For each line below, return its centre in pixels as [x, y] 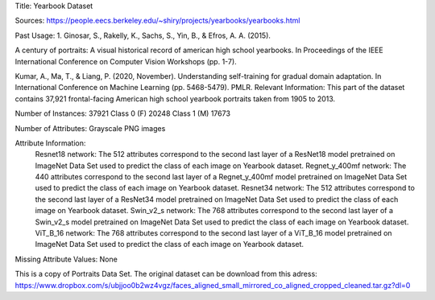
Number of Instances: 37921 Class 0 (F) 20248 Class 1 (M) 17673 [123, 113]
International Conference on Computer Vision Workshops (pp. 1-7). [126, 61]
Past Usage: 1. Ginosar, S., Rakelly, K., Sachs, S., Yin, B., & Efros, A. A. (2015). [143, 35]
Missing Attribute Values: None [66, 259]
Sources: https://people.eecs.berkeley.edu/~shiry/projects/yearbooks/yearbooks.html [157, 21]
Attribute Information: [50, 143]
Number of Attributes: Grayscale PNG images [90, 128]
